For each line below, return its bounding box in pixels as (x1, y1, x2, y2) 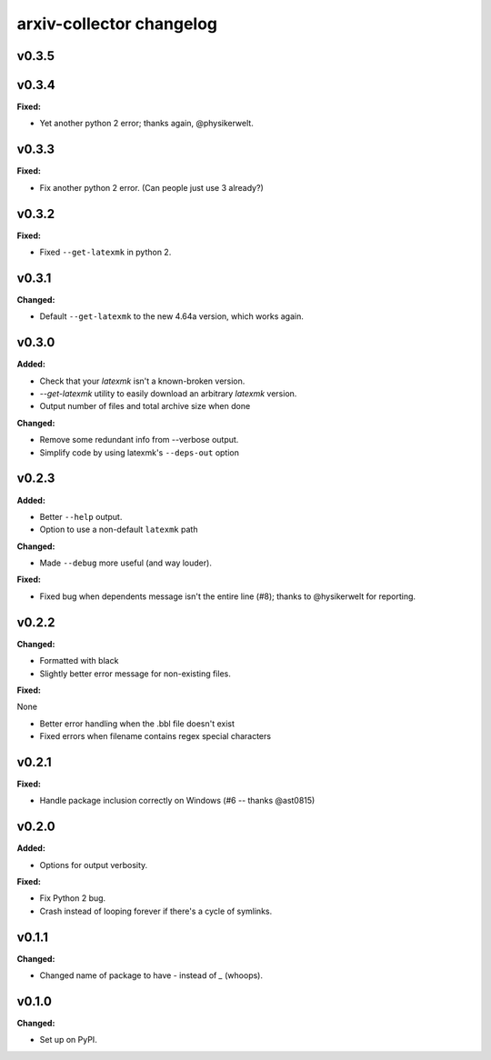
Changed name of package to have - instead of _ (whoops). (39, 970, 264, 981)
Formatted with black (39, 655, 119, 666)
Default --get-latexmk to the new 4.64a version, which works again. (39, 311, 304, 322)
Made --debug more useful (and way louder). (39, 557, 213, 568)
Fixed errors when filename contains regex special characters (39, 731, 272, 742)
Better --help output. (39, 511, 123, 522)
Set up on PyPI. (39, 1035, 97, 1045)
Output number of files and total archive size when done (39, 401, 251, 412)
